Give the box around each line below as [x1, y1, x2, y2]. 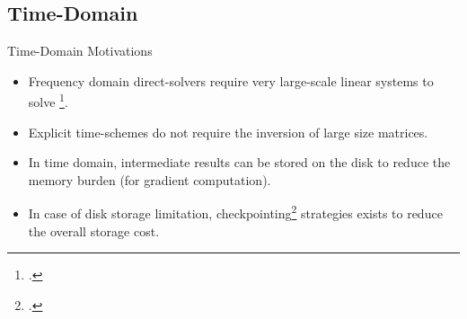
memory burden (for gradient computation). [28, 170, 271, 189]
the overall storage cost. [28, 221, 160, 240]
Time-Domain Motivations [7, 41, 153, 60]
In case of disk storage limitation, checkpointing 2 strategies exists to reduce [28, 201, 443, 223]
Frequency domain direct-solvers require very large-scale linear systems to [28, 71, 434, 90]
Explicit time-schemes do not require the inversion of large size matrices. [28, 122, 428, 141]
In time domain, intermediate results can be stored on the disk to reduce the [28, 153, 451, 172]
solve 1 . [28, 90, 68, 111]
